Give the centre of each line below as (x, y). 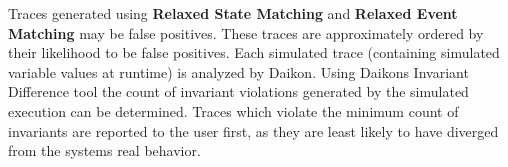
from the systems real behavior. (104, 150)
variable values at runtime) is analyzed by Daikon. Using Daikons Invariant (238, 71)
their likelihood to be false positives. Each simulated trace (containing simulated (254, 52)
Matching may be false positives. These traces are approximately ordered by (246, 32)
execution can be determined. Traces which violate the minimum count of (233, 110)
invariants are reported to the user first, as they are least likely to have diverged (253, 130)
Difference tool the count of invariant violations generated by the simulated (238, 91)
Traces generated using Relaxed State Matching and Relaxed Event (233, 13)
